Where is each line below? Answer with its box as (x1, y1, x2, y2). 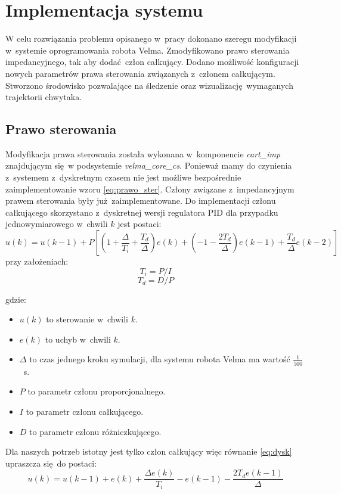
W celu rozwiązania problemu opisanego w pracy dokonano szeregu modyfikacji (5, 32, 297, 45)
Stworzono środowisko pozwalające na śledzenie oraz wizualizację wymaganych (5, 79, 293, 91)
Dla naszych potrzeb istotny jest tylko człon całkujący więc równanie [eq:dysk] (5, 445, 292, 458)
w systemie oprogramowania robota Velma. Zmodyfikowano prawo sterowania (5, 44, 290, 56)
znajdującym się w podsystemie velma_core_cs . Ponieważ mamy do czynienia (5, 159, 292, 172)
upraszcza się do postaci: (5, 456, 97, 469)
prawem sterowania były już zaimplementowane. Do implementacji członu (5, 194, 276, 207)
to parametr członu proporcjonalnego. (27, 385, 166, 397)
